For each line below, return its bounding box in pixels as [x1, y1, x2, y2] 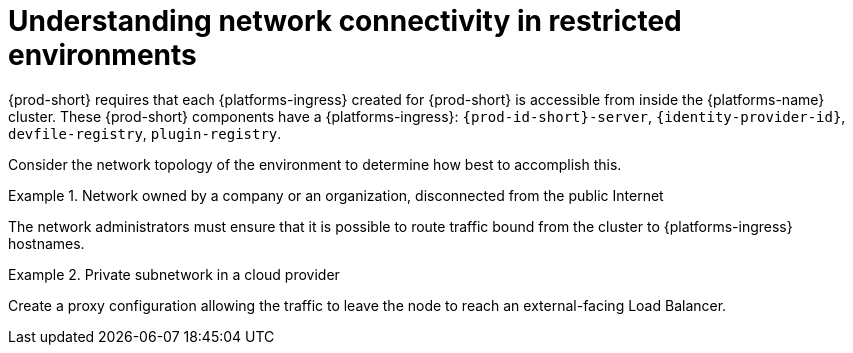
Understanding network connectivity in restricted [8, 4, 682, 38]
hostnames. [8, 234, 85, 252]
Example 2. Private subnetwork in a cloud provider [8, 265, 340, 283]
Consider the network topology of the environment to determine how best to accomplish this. [8, 155, 622, 173]
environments [8, 38, 197, 72]
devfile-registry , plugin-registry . [8, 124, 282, 142]
